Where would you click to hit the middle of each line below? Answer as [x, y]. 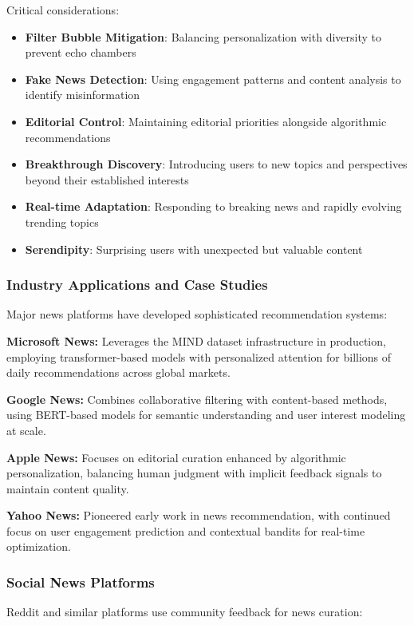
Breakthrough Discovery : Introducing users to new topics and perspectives [216, 164]
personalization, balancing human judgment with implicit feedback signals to [194, 473]
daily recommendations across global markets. [118, 372]
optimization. [39, 546]
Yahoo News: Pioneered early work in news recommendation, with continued [199, 515]
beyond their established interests [107, 179]
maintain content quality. [68, 488]
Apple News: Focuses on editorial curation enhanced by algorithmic [176, 457]
